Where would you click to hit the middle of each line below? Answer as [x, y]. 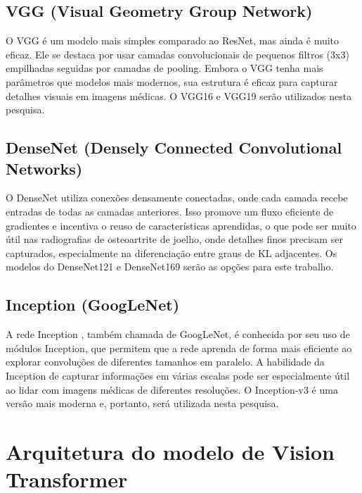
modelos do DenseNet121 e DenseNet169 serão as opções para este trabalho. [170, 267]
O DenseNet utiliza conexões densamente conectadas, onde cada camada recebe [177, 198]
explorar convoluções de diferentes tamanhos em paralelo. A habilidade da [165, 362]
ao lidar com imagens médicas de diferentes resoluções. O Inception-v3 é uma [172, 389]
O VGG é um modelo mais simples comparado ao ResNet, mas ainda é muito [173, 40]
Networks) [44, 168]
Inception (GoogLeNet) [93, 305]
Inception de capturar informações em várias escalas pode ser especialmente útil [178, 375]
